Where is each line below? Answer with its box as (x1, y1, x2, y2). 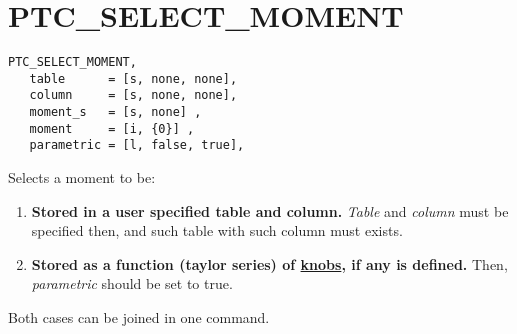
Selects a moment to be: (8, 167, 156, 188)
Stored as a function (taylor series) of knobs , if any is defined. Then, (31, 253, 508, 274)
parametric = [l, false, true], (29, 138, 245, 153)
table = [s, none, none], (29, 71, 238, 86)
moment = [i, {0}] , (29, 121, 195, 136)
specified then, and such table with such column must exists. (31, 220, 403, 241)
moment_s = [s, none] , (29, 105, 202, 120)
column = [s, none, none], (29, 88, 238, 103)
